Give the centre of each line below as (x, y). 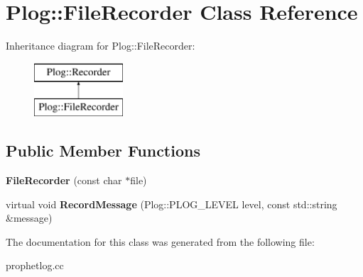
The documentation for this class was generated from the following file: (160, 241)
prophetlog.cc (35, 265)
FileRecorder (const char (64, 180)
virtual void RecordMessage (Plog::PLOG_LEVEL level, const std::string (172, 204)
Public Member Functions (103, 151)
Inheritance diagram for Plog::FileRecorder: (101, 46)
